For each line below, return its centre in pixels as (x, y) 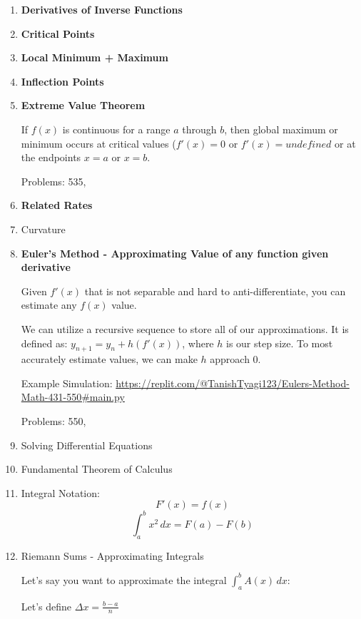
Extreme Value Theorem (83, 105)
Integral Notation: (60, 492)
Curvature (43, 229)
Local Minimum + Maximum (95, 57)
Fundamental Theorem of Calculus (97, 469)
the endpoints (51, 157)
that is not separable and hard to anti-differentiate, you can (215, 291)
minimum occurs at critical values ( (98, 143)
